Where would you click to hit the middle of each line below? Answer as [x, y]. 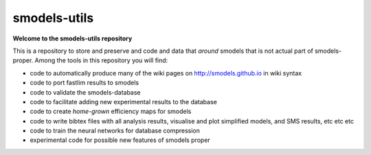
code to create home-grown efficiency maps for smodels [111, 111]
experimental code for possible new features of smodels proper [120, 140]
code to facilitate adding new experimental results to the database [124, 102]
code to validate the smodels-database [85, 92]
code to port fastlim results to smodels [85, 83]
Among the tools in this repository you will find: [101, 60]
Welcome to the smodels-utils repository [72, 38]
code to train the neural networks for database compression [115, 131]
